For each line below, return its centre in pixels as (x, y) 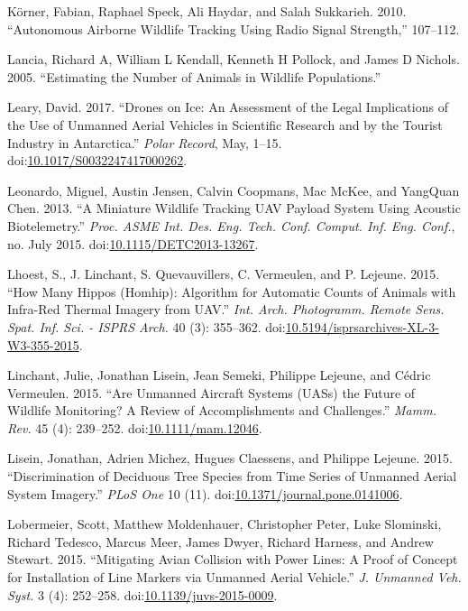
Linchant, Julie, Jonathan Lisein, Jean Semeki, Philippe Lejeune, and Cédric (219, 375)
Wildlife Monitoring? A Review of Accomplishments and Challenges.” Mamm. (222, 410)
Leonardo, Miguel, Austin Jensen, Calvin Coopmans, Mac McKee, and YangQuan (234, 190)
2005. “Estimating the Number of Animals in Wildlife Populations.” (194, 76)
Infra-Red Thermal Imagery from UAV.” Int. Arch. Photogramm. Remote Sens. (226, 309)
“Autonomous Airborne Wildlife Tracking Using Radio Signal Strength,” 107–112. (234, 28)
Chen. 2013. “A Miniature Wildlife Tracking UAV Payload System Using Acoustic (234, 208)
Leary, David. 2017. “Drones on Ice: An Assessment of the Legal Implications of (228, 107)
